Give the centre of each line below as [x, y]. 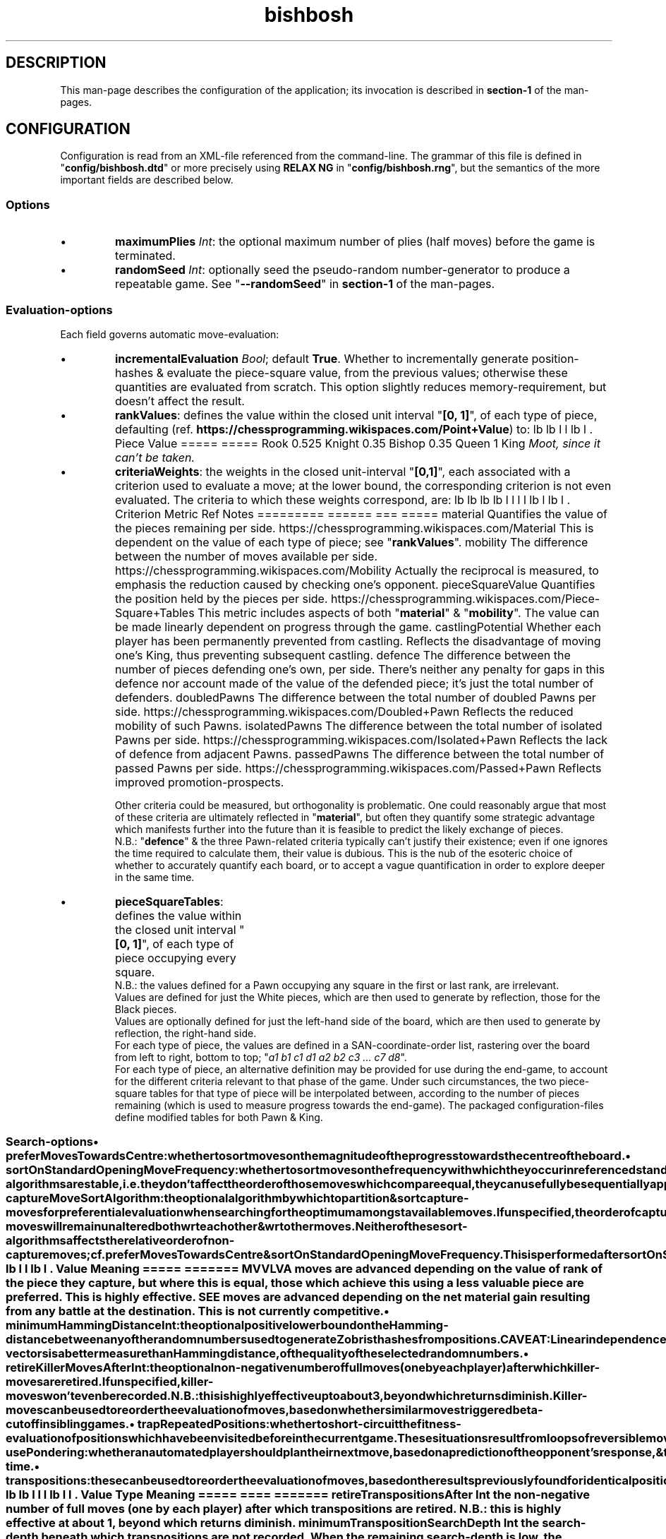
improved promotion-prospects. [200, 782]
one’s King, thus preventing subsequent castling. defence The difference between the [343, 655]
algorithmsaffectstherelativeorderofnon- [120, 1241]
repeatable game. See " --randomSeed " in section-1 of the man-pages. [305, 284]
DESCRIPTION [56, 63]
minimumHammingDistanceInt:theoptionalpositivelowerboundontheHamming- [227, 1325]
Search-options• [52, 1142]
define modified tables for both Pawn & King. [219, 1117]
